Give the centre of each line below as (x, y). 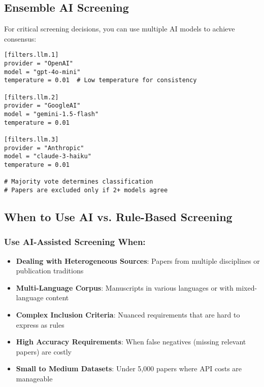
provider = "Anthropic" (44, 148)
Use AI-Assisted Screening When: (75, 242)
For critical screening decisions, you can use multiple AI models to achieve (120, 29)
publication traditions (50, 271)
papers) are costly (44, 351)
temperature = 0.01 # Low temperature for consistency (101, 80)
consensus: (20, 38)
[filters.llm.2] (31, 97)
